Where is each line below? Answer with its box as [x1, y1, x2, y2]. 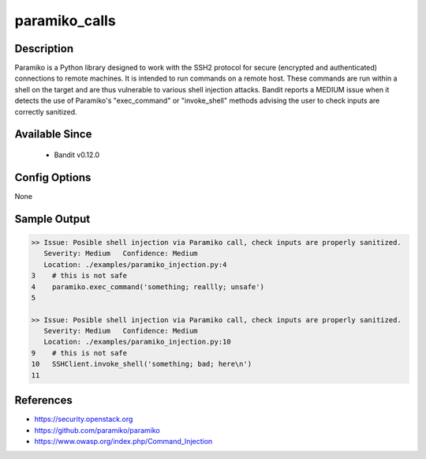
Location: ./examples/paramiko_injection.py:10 [43, 337, 232, 347]
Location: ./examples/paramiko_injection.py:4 [43, 260, 227, 269]
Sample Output [14, 212, 91, 225]
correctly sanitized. [14, 107, 78, 116]
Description [14, 42, 74, 55]
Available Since [14, 127, 92, 141]
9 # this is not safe [31, 348, 128, 357]
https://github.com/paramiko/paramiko [34, 425, 161, 435]
